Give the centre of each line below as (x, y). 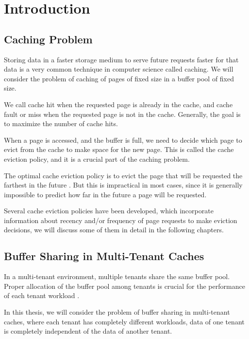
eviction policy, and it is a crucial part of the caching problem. (97, 159)
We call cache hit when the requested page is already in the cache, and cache (118, 104)
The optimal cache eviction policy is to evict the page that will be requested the (123, 175)
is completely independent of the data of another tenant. (88, 331)
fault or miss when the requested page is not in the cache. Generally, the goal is (122, 114)
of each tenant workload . (42, 295)
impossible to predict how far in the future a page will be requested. (105, 194)
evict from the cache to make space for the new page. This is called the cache (119, 149)
